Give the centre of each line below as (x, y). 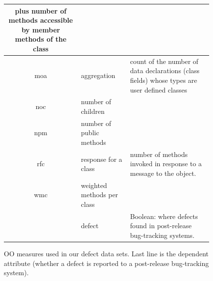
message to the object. (163, 173)
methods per (99, 195)
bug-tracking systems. (162, 235)
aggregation (98, 75)
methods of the (41, 39)
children (93, 111)
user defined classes (159, 89)
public (90, 133)
